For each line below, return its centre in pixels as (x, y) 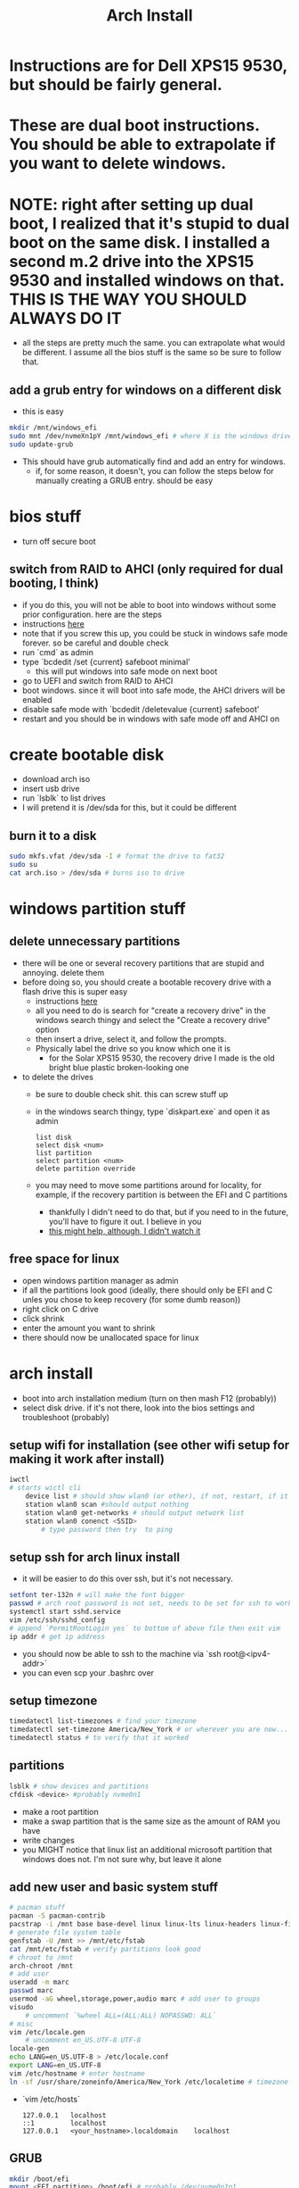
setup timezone (53, 1701)
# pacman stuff (37, 1908)
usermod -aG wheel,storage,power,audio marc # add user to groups (135, 1999)
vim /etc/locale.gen (48, 2032)
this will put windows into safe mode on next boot (126, 671)
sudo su (24, 865)
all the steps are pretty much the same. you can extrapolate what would (154, 343)
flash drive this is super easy (75, 991)
